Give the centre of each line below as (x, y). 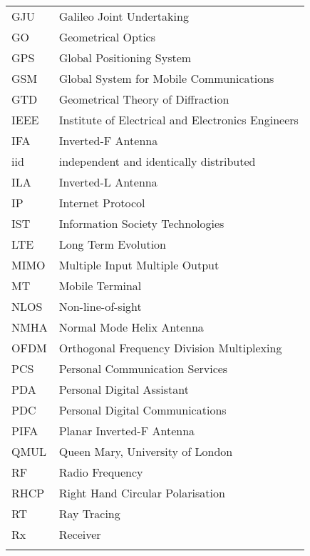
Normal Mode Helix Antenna (131, 327)
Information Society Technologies (141, 223)
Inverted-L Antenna (108, 182)
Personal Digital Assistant (124, 389)
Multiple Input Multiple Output (139, 265)
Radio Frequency (101, 472)
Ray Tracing (89, 513)
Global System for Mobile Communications (166, 78)
